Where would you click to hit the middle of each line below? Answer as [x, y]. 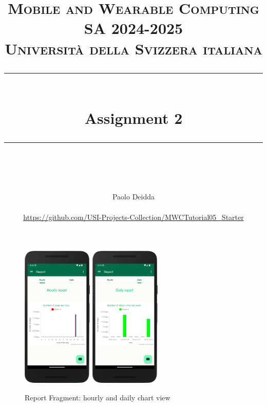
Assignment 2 [133, 117]
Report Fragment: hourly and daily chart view [98, 397]
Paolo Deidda [133, 197]
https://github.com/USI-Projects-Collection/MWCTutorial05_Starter [133, 217]
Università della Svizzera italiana [133, 48]
